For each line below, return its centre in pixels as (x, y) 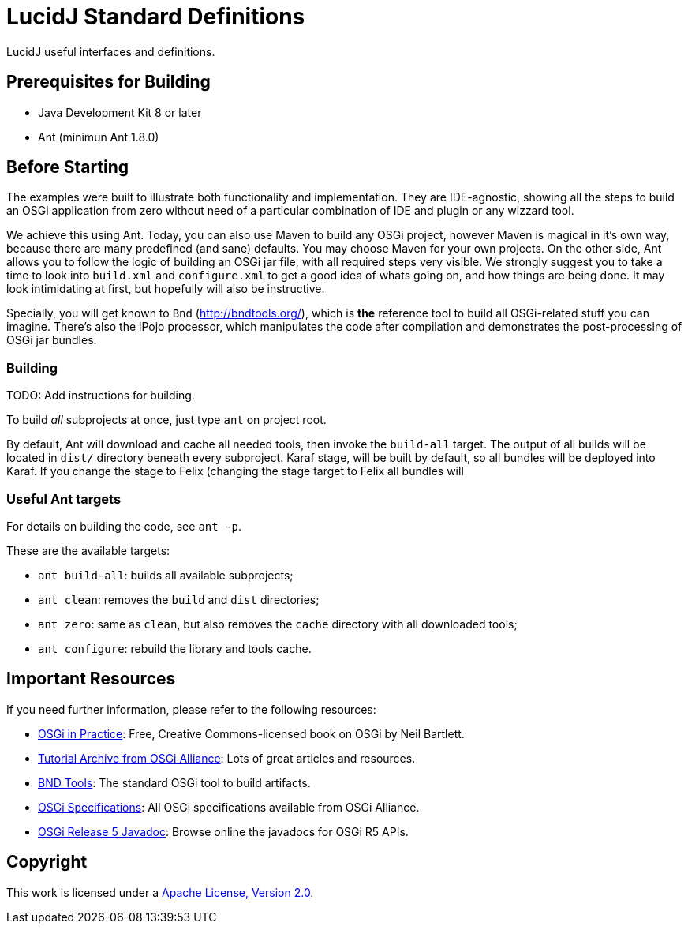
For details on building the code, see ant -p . (124, 526)
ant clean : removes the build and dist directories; (179, 599)
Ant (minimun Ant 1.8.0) (99, 137)
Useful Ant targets (64, 499)
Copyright (47, 862)
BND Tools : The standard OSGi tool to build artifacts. (174, 782)
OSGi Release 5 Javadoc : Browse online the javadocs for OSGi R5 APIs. (223, 831)
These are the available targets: (88, 550)
